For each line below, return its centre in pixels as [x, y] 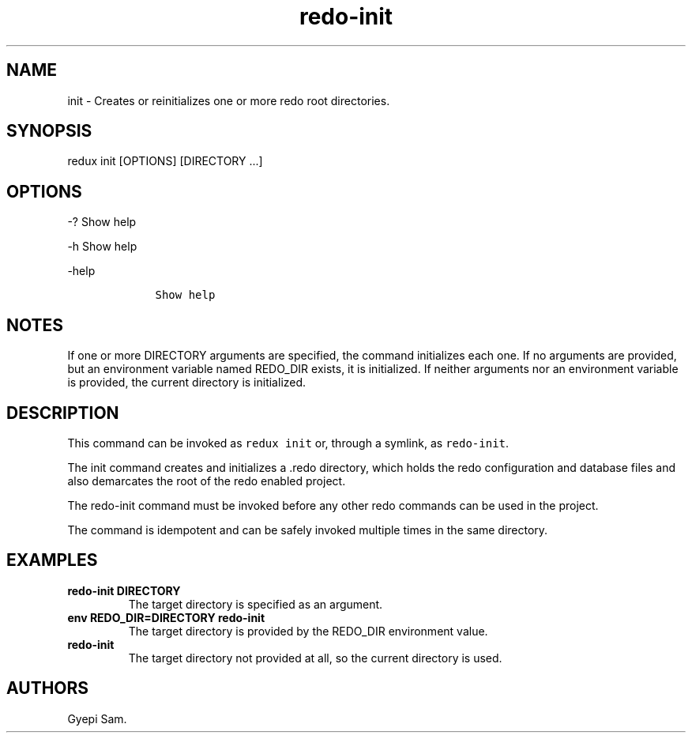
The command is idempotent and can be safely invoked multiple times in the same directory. [308, 530]
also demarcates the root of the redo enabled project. [207, 481]
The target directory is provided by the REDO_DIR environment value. [308, 631]
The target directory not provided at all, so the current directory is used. [315, 658]
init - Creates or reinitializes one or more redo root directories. [229, 100]
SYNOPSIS [49, 131]
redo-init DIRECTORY [124, 590]
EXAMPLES [52, 560]
